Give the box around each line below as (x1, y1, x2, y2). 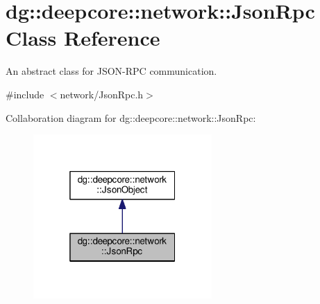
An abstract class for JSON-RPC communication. (6, 64, 217, 78)
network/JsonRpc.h (60, 87, 144, 101)
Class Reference (6, 24, 160, 52)
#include (6, 87, 44, 101)
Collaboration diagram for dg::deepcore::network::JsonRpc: (6, 110, 256, 125)
